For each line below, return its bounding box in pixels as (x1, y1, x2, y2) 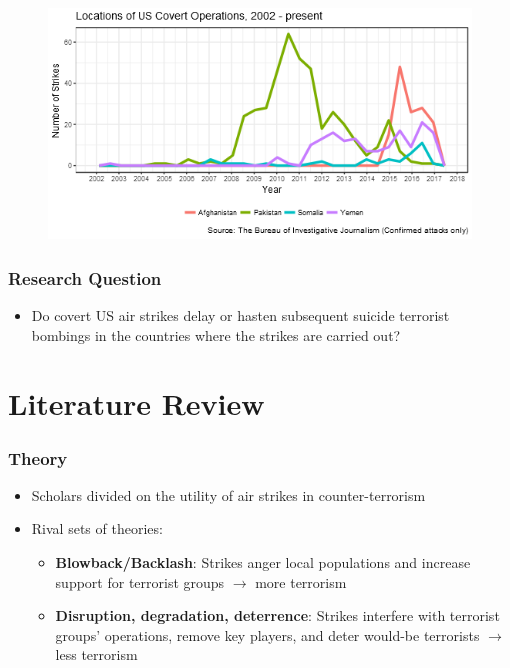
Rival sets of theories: (31, 518, 163, 539)
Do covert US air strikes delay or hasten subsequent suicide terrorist (31, 305, 450, 326)
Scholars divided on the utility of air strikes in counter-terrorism (31, 484, 426, 505)
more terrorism (255, 571, 347, 592)
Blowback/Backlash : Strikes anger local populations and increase (55, 552, 471, 573)
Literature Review (8, 383, 265, 424)
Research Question (8, 265, 162, 290)
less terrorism (55, 644, 138, 665)
